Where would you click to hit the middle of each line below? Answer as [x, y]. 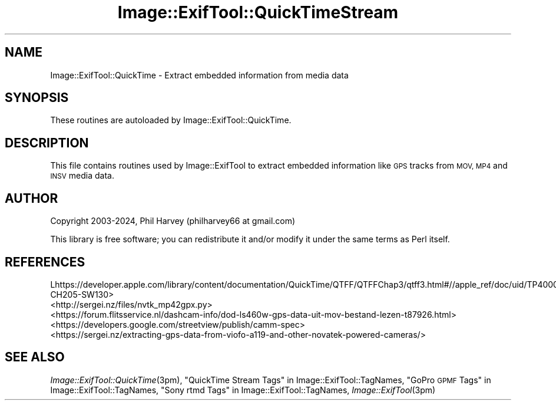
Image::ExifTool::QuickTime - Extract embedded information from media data [199, 75]
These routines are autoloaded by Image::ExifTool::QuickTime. [171, 120]
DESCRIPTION [47, 143]
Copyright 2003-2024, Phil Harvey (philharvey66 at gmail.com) [173, 221]
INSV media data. [82, 176]
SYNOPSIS [37, 98]
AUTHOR [32, 198]
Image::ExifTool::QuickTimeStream [258, 12]
